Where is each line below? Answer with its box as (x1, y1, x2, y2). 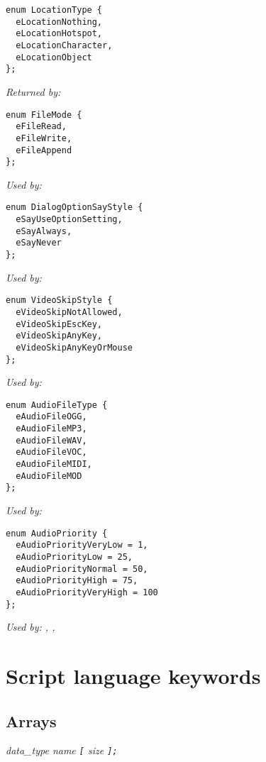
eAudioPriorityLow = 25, (16, 551, 133, 562)
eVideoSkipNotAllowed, (16, 307, 123, 317)
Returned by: (6, 84, 61, 99)
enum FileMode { (6, 109, 82, 120)
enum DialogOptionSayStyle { (6, 202, 143, 213)
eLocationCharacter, (16, 40, 113, 50)
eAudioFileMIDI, (16, 459, 92, 470)
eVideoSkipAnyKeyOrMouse (16, 342, 133, 353)
